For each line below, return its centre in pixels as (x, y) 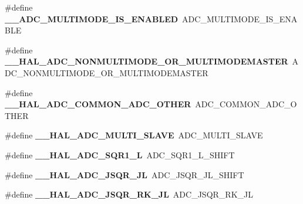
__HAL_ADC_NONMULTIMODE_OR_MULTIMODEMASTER (147, 61)
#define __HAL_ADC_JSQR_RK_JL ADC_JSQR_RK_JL (129, 194)
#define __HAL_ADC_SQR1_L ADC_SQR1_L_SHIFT (120, 154)
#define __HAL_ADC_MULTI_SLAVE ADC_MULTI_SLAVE (134, 135)
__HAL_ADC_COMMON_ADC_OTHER (98, 104)
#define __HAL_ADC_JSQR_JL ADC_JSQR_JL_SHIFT (124, 174)
